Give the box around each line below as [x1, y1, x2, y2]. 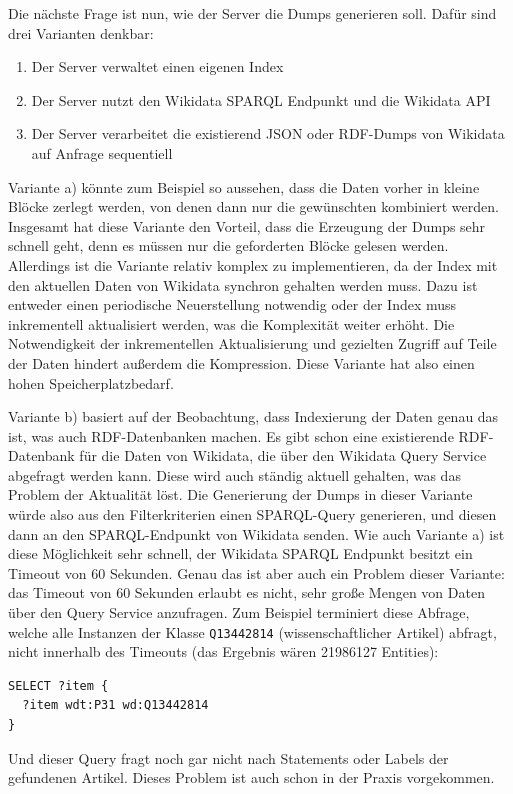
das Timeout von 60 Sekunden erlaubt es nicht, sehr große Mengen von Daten [8, 582, 485, 603]
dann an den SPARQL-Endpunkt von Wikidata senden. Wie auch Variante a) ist [8, 523, 505, 544]
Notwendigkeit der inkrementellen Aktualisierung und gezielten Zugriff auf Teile [8, 333, 497, 354]
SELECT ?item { [8, 678, 109, 693]
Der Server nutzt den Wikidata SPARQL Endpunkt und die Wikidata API [31, 89, 491, 110]
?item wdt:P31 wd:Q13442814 [22, 698, 209, 713]
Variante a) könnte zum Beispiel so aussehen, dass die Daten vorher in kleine [8, 176, 480, 197]
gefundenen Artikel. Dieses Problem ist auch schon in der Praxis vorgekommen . [8, 767, 495, 788]
